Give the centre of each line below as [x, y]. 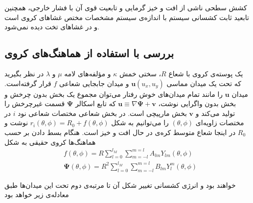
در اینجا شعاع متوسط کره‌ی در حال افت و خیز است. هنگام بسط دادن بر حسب [120, 132]
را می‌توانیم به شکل [140, 123]
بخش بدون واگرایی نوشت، [197, 103]
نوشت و [16, 123]
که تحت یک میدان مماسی [204, 83]
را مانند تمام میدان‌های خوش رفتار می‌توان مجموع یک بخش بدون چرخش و [114, 94]
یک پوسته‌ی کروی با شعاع [206, 73]
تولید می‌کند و [215, 113]
